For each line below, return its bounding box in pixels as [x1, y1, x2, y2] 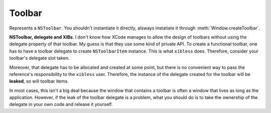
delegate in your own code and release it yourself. [9, 101, 113, 107]
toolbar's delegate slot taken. [9, 55, 70, 61]
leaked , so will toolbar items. [9, 78, 69, 84]
